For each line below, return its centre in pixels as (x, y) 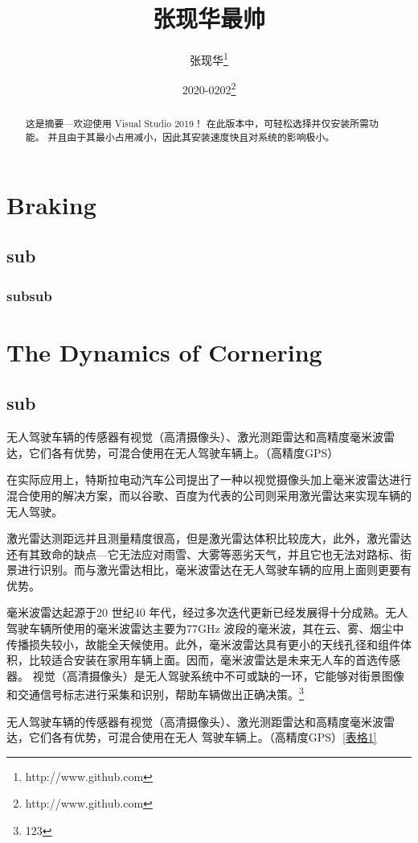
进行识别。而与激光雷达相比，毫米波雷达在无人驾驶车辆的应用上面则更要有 (214, 570)
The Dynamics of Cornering (164, 351)
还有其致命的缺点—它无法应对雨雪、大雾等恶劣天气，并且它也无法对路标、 (203, 554)
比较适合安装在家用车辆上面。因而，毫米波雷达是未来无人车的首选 (203, 660)
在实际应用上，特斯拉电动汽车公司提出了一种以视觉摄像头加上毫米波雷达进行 (209, 479)
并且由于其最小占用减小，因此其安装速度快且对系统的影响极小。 (191, 137)
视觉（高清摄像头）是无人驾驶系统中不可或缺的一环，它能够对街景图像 (218, 675)
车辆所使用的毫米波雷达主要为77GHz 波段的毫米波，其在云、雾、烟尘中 (216, 628)
